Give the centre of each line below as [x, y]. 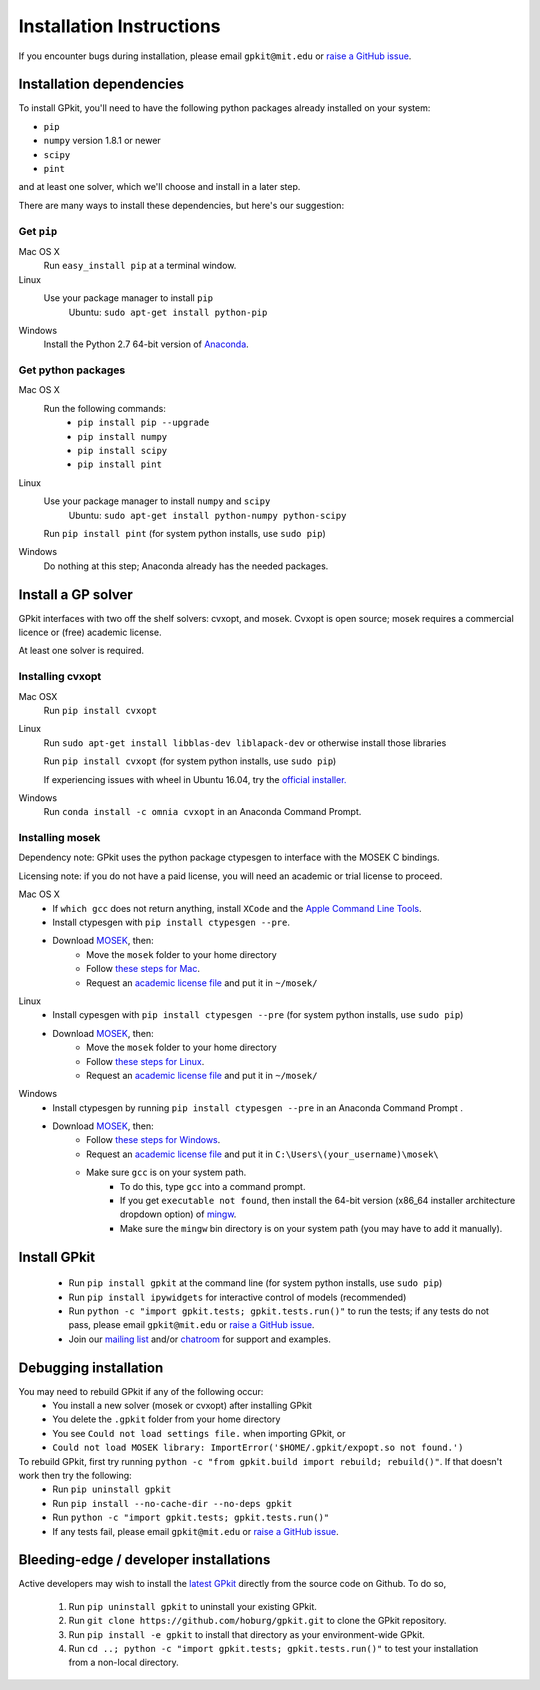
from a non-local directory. [123, 1662]
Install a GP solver [76, 594]
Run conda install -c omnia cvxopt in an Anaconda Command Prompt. [202, 812]
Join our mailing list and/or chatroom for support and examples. [200, 1339]
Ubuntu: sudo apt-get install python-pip [168, 312]
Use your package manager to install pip [128, 298]
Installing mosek [59, 838]
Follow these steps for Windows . [153, 1140]
